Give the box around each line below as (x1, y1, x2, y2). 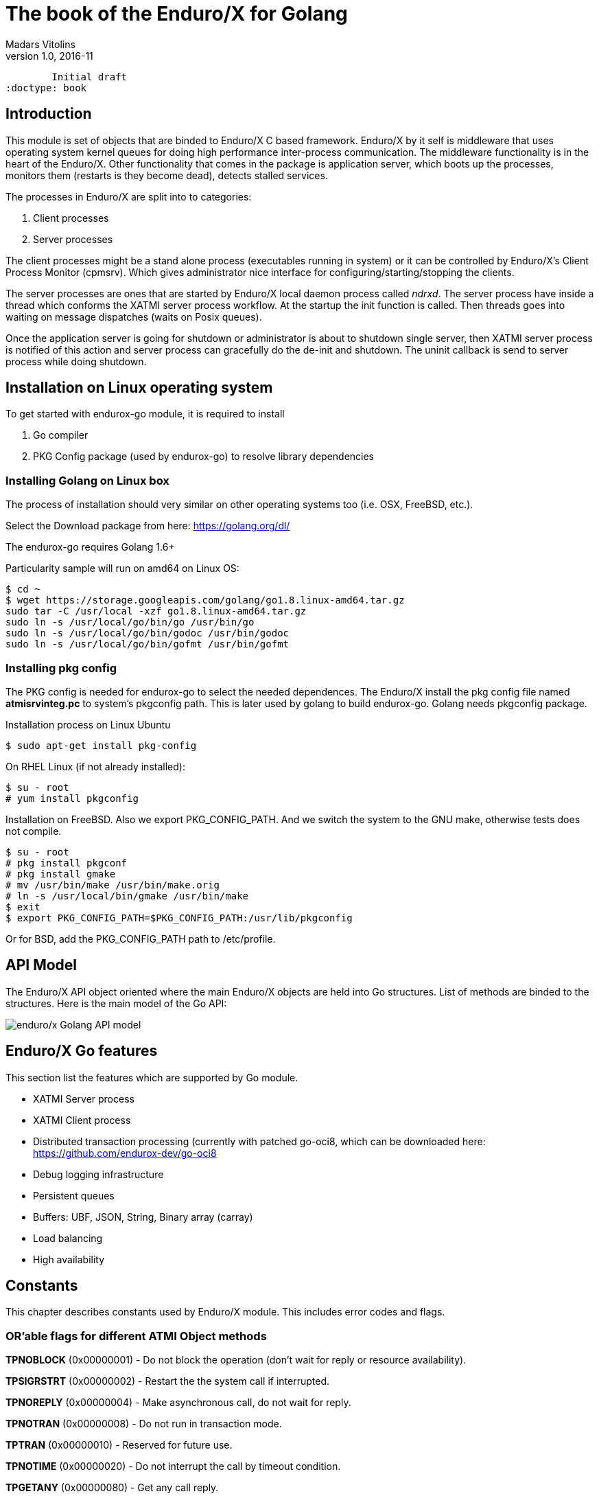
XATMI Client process (33, 1114, 131, 1126)
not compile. (5, 825, 62, 837)
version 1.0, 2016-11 (5, 49, 93, 62)
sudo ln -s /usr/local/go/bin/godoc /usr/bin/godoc (5, 628, 290, 639)
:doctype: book (5, 82, 87, 93)
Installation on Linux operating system (5, 379, 273, 397)
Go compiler (33, 429, 89, 441)
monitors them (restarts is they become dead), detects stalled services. (5, 169, 328, 181)
